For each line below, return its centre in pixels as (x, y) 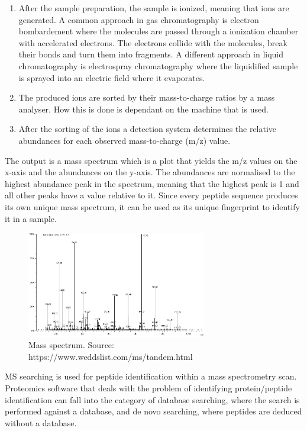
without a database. (41, 422)
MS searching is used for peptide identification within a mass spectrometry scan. (151, 376)
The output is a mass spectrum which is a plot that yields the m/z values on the (151, 160)
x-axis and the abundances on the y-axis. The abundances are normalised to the (150, 172)
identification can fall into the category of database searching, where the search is (152, 399)
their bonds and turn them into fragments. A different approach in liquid (151, 54)
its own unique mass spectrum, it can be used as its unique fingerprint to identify (152, 206)
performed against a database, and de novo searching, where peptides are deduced (153, 411)
